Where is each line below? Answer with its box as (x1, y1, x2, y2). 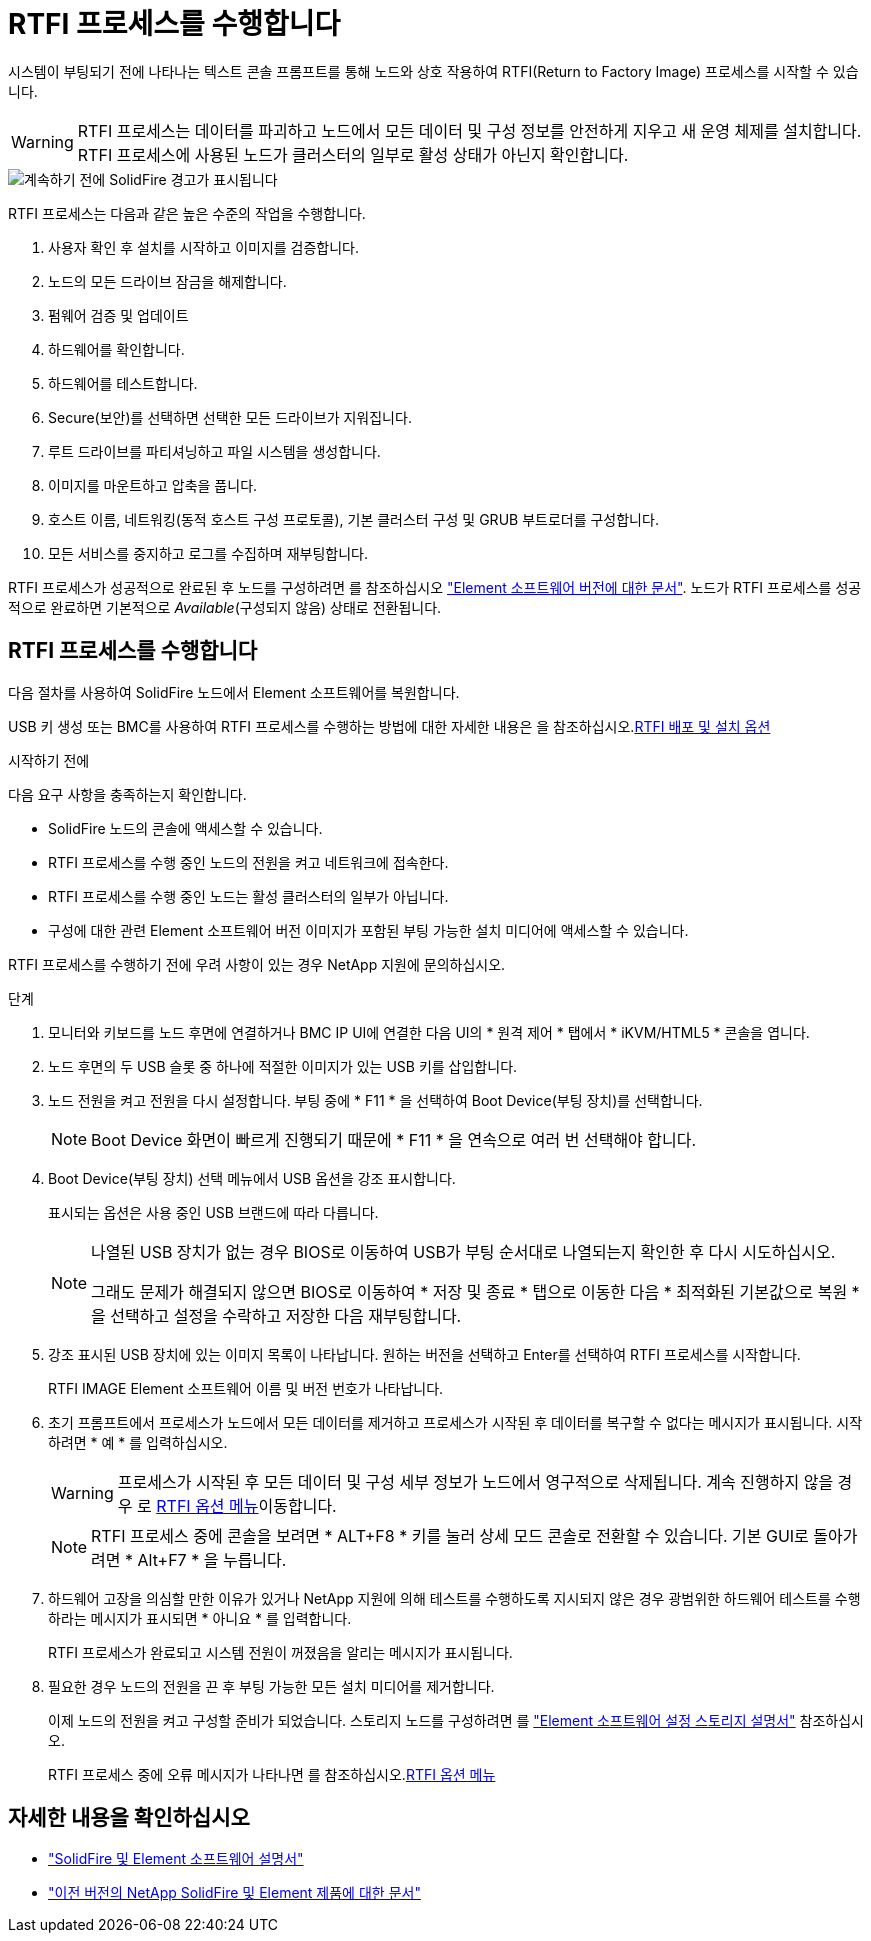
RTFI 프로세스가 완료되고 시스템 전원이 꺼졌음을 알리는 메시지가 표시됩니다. (48, 1643, 513, 1661)
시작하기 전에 (8, 751, 90, 769)
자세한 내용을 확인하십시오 (8, 1805, 250, 1831)
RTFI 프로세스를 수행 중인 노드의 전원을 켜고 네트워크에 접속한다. (48, 853, 449, 871)
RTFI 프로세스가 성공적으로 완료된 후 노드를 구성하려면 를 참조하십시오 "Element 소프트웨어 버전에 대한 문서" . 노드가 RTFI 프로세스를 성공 (8, 578, 862, 596)
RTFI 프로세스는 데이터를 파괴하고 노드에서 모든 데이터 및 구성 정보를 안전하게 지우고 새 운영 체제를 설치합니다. (77, 120, 862, 141)
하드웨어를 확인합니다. (48, 340, 185, 358)
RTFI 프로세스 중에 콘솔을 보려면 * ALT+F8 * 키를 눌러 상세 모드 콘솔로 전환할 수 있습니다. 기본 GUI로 (91, 1525, 809, 1546)
